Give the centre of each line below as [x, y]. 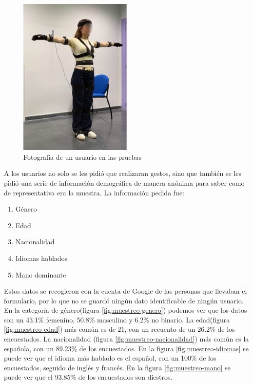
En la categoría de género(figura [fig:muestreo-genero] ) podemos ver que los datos [126, 310]
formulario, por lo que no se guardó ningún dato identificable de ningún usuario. [124, 300]
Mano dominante [41, 274]
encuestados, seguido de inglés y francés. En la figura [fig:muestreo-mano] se [117, 367]
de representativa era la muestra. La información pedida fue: [94, 192]
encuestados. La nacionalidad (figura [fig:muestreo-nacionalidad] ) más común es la [126, 339]
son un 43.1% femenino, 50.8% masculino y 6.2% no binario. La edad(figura [117, 319]
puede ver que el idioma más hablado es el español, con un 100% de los [110, 358]
